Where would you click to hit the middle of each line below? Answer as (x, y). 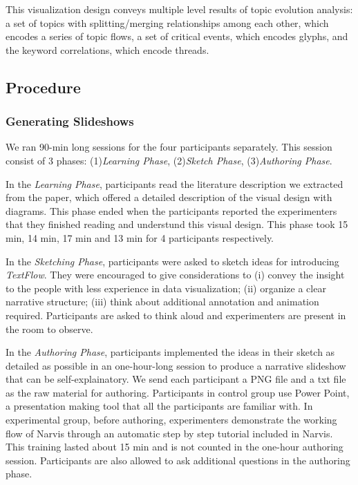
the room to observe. (49, 329)
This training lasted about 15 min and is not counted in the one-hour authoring (175, 447)
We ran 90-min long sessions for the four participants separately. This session (169, 147)
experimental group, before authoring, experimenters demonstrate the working (171, 420)
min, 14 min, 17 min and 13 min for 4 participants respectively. (140, 237)
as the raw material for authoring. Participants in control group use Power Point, (178, 392)
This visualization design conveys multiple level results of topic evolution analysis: (179, 9)
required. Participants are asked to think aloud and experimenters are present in (176, 315)
